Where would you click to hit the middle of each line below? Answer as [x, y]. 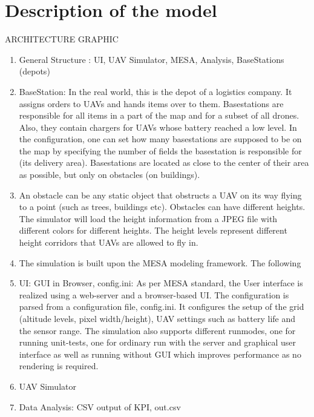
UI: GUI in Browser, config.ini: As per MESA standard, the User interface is [161, 283]
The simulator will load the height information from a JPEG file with [148, 218]
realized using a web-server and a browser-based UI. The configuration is [154, 294]
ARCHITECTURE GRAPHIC [62, 39]
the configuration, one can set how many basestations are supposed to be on [160, 139]
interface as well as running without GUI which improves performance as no [160, 354]
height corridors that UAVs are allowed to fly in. [109, 242]
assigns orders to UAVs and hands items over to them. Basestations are [151, 103]
